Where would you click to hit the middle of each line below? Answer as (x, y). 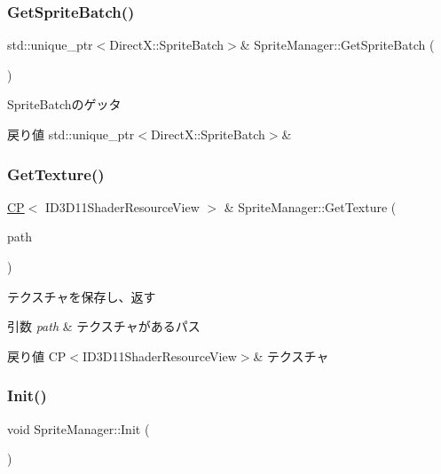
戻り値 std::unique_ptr (71, 134)
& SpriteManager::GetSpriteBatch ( (337, 45)
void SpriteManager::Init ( (79, 428)
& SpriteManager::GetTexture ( (310, 206)
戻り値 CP (37, 355)
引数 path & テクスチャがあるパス (104, 326)
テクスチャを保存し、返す (82, 296)
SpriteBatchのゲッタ (64, 104)
